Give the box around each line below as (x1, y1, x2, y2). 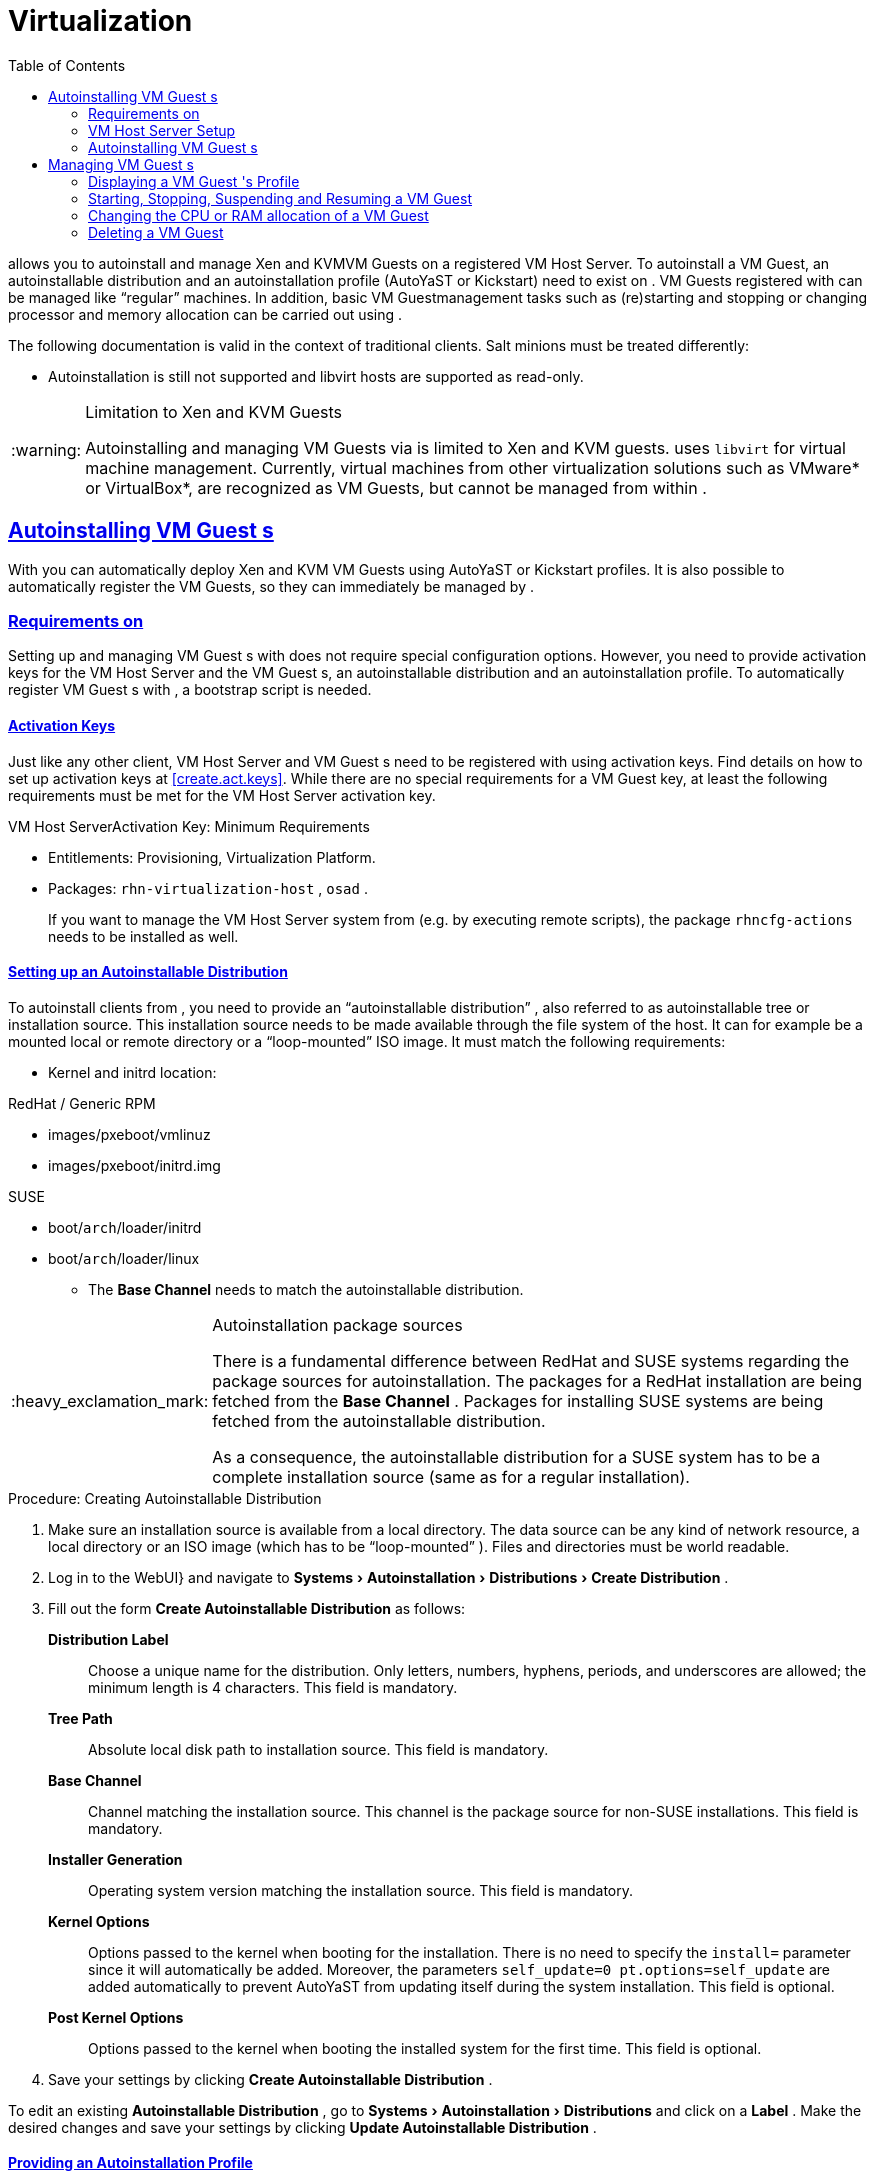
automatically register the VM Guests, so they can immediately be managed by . (8, 577, 534, 595)
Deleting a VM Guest (88, 223, 224, 241)
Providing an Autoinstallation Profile (8, 2154, 253, 2172)
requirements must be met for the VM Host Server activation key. (8, 786, 436, 804)
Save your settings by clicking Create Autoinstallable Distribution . (48, 2070, 493, 2088)
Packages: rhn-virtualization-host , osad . (48, 879, 368, 897)
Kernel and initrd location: (48, 1063, 217, 1081)
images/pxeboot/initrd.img (48, 1156, 221, 1174)
